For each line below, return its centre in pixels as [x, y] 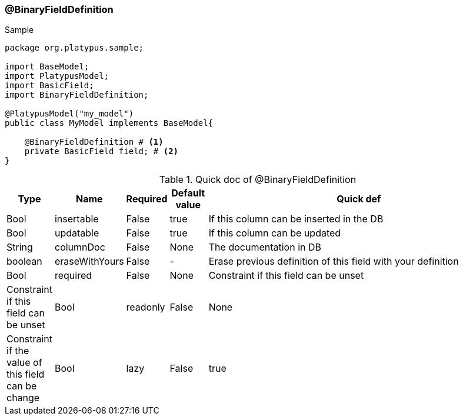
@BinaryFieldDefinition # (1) [94, 142]
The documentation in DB [265, 247]
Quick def [359, 199]
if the [18, 351]
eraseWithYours [89, 261]
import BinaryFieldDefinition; [77, 95]
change [23, 398]
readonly [146, 307]
